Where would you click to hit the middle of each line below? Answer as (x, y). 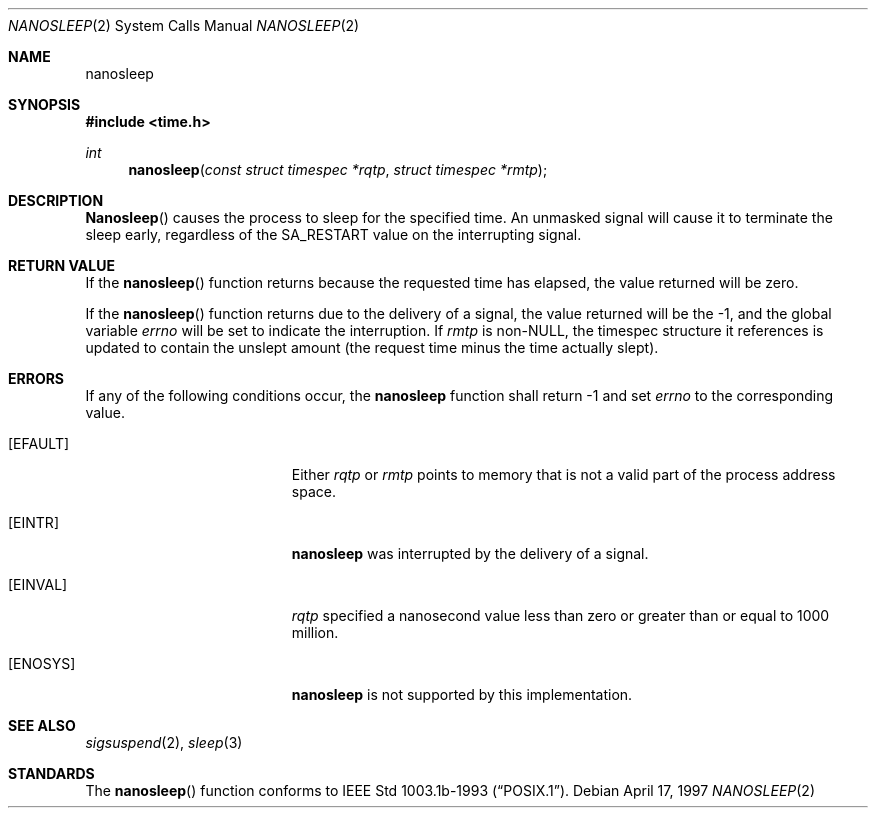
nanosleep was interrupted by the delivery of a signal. (470, 553)
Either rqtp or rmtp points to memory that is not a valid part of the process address (563, 474)
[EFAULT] (39, 443)
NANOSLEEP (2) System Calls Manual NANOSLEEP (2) (184, 25)
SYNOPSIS (44, 104)
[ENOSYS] (42, 663)
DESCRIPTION (56, 200)
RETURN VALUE (61, 265)
